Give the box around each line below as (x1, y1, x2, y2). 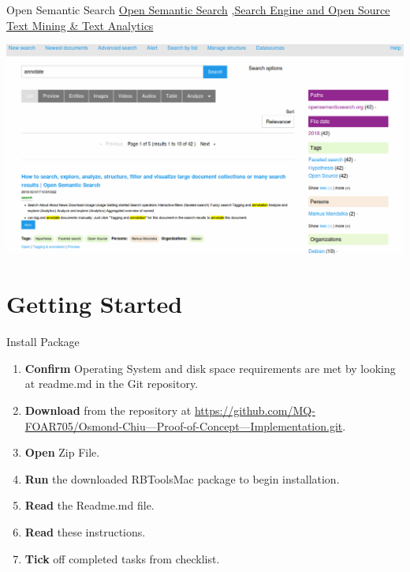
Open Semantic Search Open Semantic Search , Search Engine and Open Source (6, 2, 390, 17)
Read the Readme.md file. (24, 497, 155, 514)
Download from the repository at (24, 401, 192, 418)
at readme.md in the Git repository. (24, 375, 199, 392)
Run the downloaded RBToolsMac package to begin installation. (24, 470, 340, 487)
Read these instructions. (24, 523, 146, 540)
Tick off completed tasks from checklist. (24, 550, 220, 566)
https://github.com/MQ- (194, 401, 315, 418)
